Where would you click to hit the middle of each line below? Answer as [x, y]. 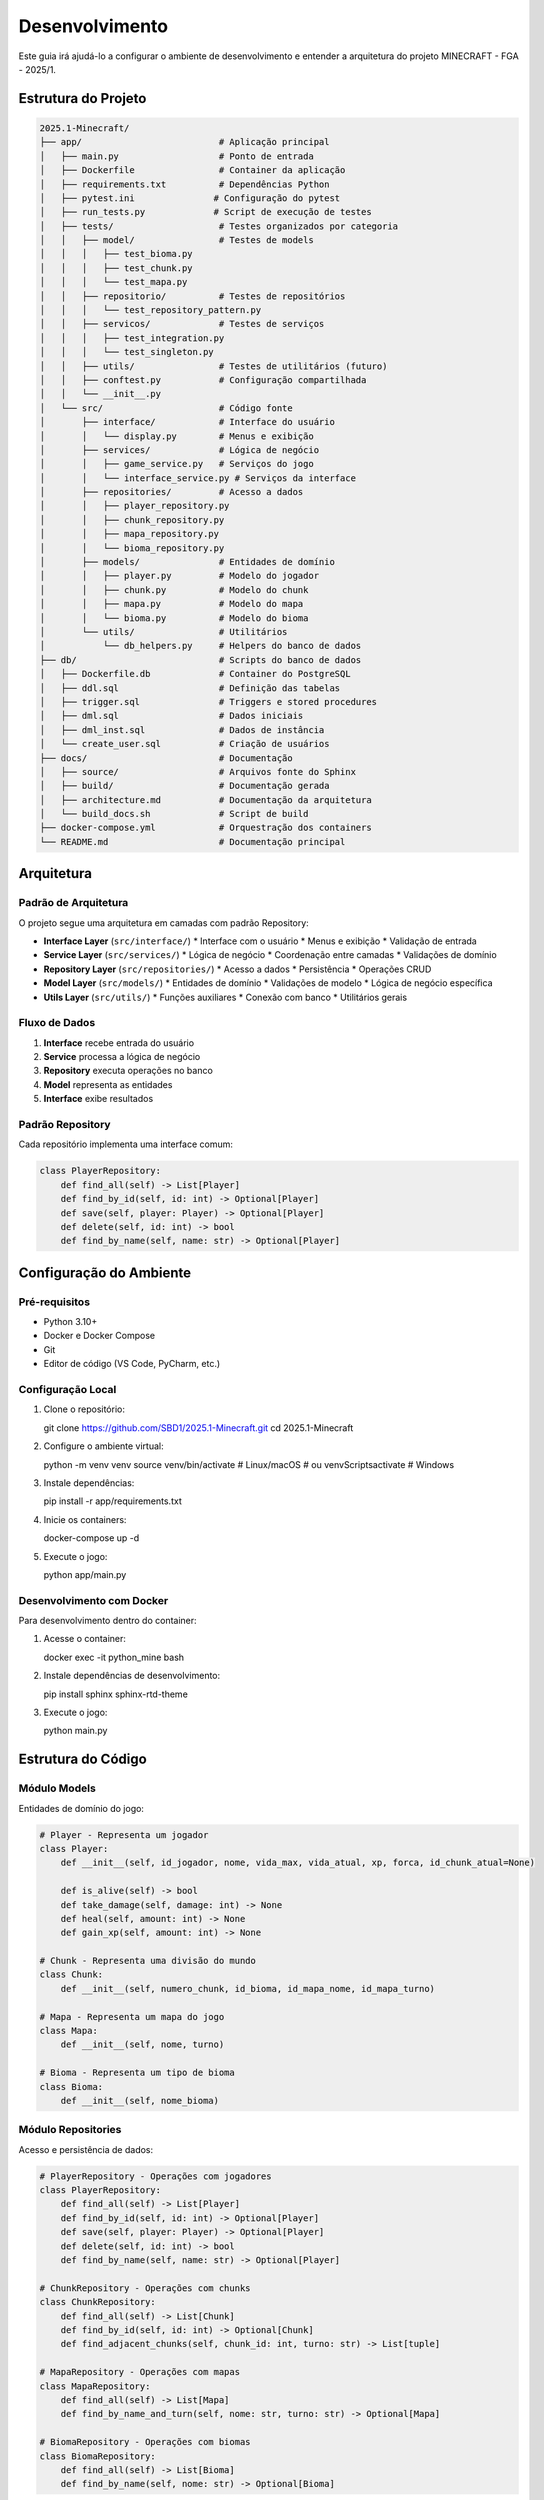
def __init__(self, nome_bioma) [140, 2100]
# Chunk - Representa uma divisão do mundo [148, 1961]
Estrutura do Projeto [82, 98]
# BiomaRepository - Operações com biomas [145, 2442]
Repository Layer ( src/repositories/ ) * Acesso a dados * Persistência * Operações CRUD [237, 969]
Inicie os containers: [85, 1519]
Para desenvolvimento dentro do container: [107, 1621]
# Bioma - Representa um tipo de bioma [137, 2073]
